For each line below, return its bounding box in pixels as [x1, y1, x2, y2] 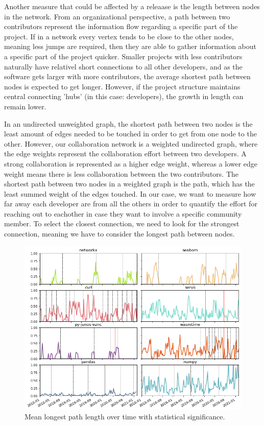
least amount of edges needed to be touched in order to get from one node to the [4, 128, 257, 139]
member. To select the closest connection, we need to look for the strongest [4, 218, 239, 229]
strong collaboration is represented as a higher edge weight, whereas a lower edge [4, 158, 258, 169]
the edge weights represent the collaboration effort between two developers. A [4, 148, 247, 159]
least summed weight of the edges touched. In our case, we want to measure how [4, 188, 256, 199]
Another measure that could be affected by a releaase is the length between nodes [4, 1, 260, 11]
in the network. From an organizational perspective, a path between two [4, 11, 230, 21]
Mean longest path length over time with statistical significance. [25, 411, 225, 422]
